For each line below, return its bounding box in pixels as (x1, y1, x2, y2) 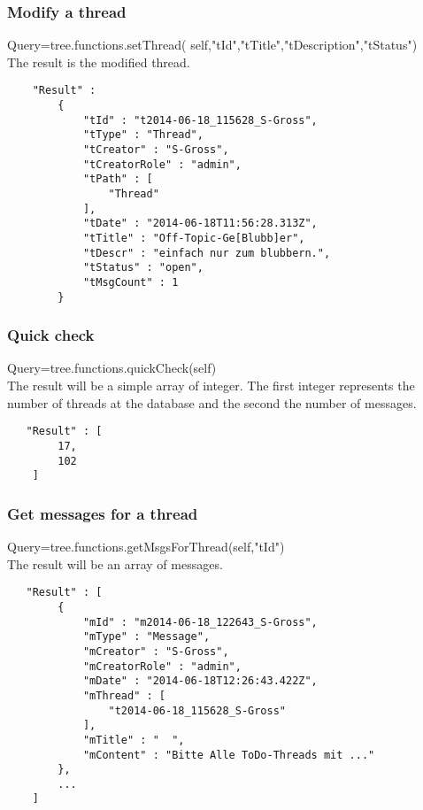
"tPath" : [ (82, 173, 153, 186)
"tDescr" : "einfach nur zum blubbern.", (82, 246, 331, 259)
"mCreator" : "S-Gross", (82, 644, 229, 658)
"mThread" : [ (82, 689, 165, 702)
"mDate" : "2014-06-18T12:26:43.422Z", (82, 675, 318, 688)
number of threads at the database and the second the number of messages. (7, 393, 417, 412)
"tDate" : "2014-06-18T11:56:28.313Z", (82, 217, 318, 230)
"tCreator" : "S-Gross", (82, 143, 229, 157)
